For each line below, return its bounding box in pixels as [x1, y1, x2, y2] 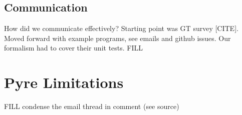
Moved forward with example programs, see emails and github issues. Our [4, 32, 231, 43]
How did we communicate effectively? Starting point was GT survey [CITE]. [4, 23, 238, 33]
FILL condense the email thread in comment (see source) [4, 101, 179, 111]
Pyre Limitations [4, 72, 124, 92]
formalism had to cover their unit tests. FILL [4, 42, 143, 53]
